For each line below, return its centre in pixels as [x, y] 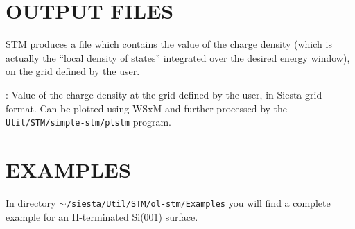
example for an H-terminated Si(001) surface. [102, 216]
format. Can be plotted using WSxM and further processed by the [147, 108]
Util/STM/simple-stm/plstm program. [88, 122]
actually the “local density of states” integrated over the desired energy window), [178, 57]
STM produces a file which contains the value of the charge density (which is [169, 44]
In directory [31, 202]
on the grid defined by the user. [73, 71]
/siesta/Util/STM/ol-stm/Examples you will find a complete [198, 202]
